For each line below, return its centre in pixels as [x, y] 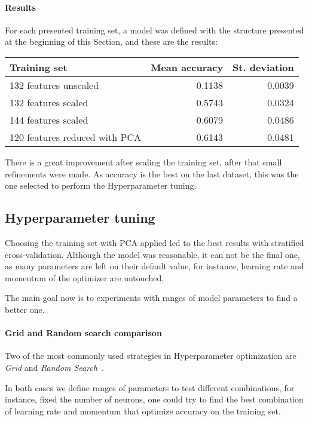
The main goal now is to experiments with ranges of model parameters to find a [151, 298]
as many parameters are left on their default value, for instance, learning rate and [154, 266]
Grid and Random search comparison [83, 333]
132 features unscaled [54, 85]
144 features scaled [49, 119]
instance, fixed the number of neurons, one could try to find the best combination [154, 399]
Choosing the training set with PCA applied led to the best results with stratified [154, 242]
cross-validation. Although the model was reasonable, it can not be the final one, [152, 254]
